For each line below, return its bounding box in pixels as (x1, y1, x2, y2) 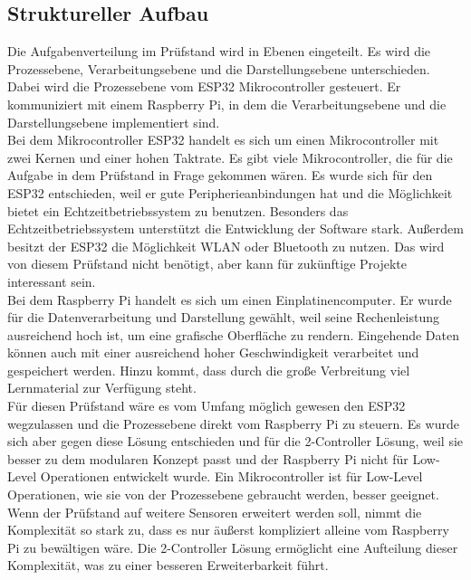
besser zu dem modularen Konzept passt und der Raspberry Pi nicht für (7, 449, 409, 468)
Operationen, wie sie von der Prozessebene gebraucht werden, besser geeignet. (7, 485, 439, 504)
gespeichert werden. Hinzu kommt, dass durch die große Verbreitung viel (7, 360, 410, 379)
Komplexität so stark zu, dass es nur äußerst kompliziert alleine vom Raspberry (7, 520, 449, 539)
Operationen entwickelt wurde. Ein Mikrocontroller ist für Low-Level (40, 467, 423, 486)
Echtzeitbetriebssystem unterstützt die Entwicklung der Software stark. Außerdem (7, 219, 464, 238)
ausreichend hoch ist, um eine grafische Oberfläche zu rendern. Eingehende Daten (7, 325, 459, 344)
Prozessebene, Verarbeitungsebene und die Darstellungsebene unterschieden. (7, 59, 430, 78)
